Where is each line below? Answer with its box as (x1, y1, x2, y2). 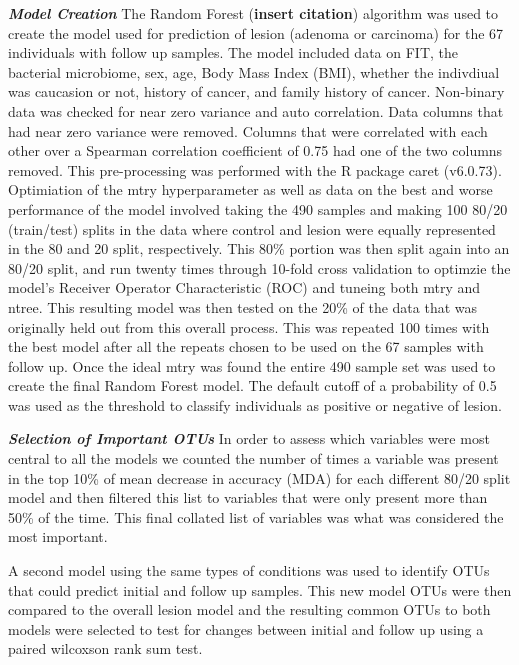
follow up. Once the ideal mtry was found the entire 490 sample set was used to (8, 355, 496, 376)
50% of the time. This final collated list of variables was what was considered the (8, 506, 504, 527)
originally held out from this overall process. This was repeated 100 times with (8, 316, 490, 337)
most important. (8, 526, 108, 547)
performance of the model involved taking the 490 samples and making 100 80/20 (8, 198, 508, 219)
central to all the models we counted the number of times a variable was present (8, 448, 499, 469)
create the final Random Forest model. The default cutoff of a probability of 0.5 (8, 375, 497, 396)
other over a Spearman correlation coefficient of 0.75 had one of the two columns (8, 140, 503, 161)
